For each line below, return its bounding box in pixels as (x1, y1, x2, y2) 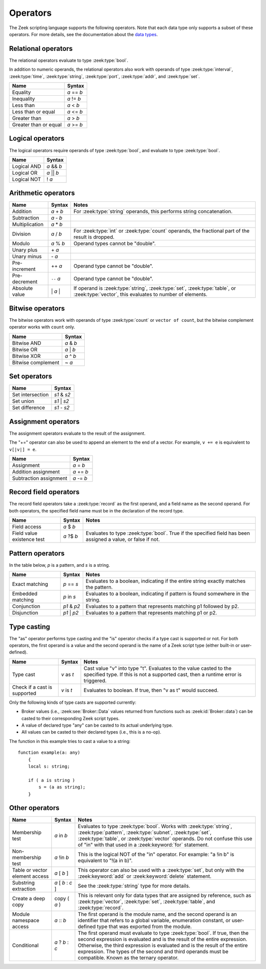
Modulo (12, 240, 30, 247)
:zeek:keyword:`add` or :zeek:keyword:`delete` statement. (78, 873, 212, 880)
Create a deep (12, 895, 45, 902)
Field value (12, 530, 38, 537)
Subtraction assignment (12, 474, 67, 481)
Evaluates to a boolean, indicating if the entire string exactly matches (85, 578, 246, 584)
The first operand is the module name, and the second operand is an (78, 911, 237, 918)
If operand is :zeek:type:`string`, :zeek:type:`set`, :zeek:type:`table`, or (73, 285, 236, 292)
